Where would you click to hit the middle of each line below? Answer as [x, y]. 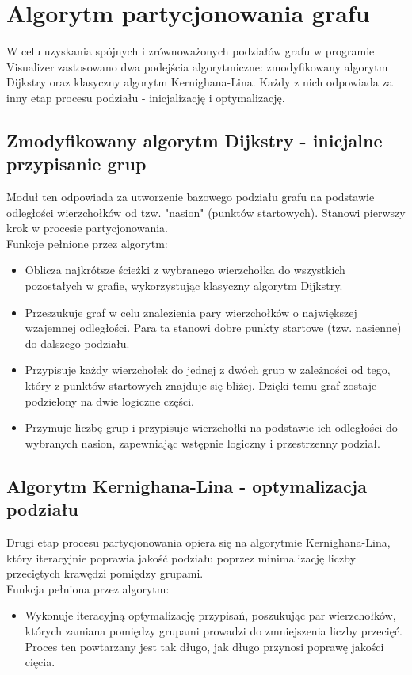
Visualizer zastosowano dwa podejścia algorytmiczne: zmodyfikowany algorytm [197, 66]
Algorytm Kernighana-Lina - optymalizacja [187, 485]
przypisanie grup [76, 164]
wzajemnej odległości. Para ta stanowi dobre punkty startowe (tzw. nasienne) [213, 328]
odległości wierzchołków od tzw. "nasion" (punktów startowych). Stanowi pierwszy [206, 212]
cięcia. [40, 662]
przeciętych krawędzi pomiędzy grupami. [105, 573]
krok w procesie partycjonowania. [87, 228]
